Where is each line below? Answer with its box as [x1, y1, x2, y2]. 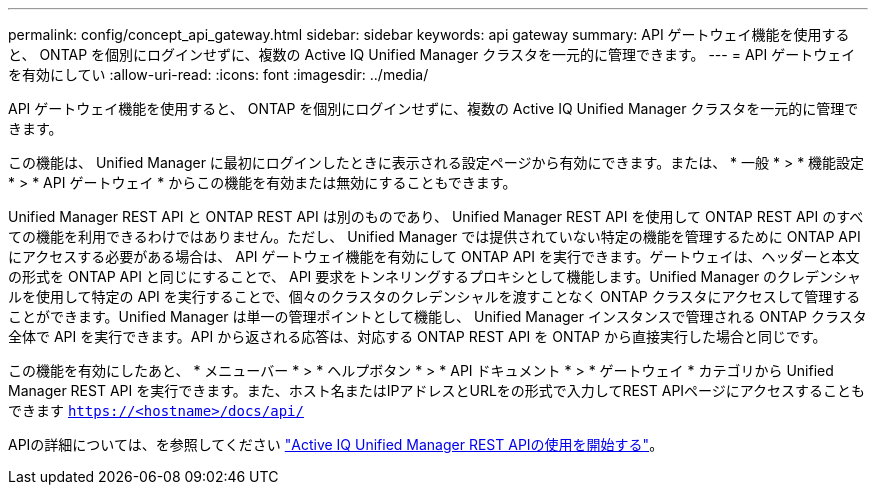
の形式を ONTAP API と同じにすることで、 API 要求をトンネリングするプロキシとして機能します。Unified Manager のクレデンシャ [8, 268, 862, 285]
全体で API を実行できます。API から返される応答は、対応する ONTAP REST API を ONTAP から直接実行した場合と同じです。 [8, 328, 827, 345]
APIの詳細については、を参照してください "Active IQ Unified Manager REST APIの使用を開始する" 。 [8, 436, 664, 453]
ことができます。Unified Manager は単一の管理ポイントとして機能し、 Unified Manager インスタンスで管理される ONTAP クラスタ [8, 308, 867, 325]
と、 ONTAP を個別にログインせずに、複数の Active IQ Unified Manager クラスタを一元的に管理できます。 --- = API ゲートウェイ [8, 46, 856, 63]
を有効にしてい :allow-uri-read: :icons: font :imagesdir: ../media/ [8, 66, 429, 83]
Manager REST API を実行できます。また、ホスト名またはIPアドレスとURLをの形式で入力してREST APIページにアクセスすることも [8, 382, 866, 399]
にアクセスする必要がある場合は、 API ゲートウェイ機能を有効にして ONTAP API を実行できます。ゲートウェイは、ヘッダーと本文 [8, 248, 860, 265]
